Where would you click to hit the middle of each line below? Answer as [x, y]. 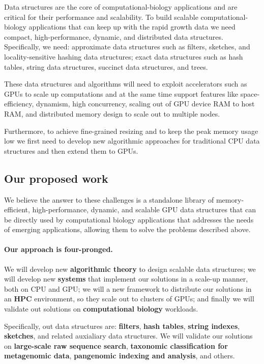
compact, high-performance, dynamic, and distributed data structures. [114, 36]
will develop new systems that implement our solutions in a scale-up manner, [126, 279]
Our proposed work [56, 178]
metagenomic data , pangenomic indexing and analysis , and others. [120, 356]
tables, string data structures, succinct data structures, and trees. [106, 66]
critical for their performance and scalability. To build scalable [101, 17]
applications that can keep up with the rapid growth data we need [132, 27]
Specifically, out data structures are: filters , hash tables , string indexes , [122, 326]
